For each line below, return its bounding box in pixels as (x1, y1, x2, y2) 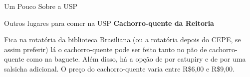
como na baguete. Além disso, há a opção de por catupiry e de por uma (26, 54, 246, 64)
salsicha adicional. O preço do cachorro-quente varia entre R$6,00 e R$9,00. (4, 63, 235, 74)
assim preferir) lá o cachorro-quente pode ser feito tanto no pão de (4, 44, 207, 54)
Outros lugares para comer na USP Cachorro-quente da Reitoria (4, 17, 214, 28)
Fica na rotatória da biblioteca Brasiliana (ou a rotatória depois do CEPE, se (4, 34, 241, 45)
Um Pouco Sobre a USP (4, 1, 78, 11)
